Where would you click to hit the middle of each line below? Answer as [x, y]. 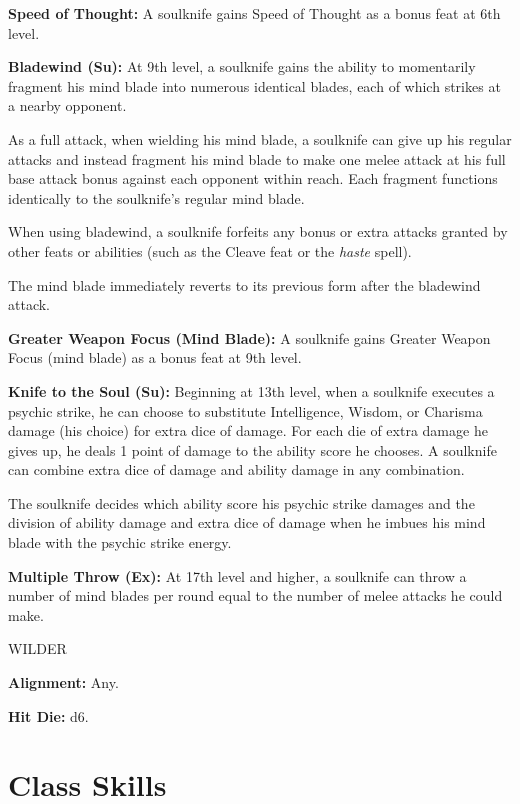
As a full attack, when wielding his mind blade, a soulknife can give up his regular [260, 138]
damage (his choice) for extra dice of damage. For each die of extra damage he [248, 430]
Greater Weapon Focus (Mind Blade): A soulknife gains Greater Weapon [249, 337]
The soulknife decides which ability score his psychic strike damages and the [241, 502]
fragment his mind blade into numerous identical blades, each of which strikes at [254, 85]
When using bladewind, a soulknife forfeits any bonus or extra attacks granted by [258, 231]
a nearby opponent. [67, 105]
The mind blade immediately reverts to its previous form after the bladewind [244, 284]
